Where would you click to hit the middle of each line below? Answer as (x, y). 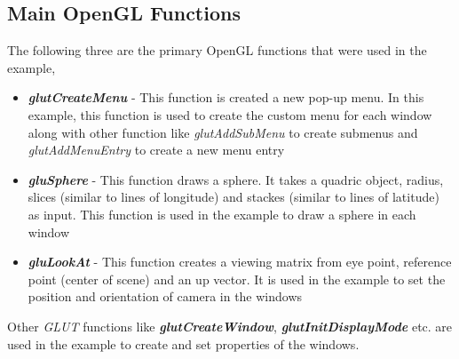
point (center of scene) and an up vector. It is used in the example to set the (237, 279)
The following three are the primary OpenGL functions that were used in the (217, 50)
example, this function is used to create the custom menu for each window (230, 114)
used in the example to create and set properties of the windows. (183, 343)
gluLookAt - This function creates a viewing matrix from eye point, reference (240, 262)
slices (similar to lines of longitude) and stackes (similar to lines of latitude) (233, 197)
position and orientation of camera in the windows (165, 296)
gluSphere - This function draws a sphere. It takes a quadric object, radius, (236, 179)
